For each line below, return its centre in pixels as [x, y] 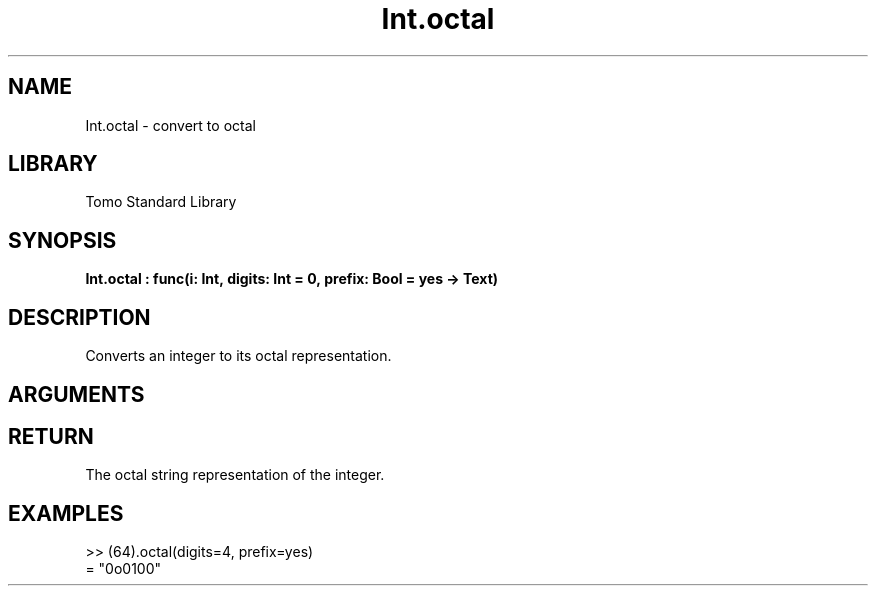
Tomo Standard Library [161, 202]
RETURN [51, 436]
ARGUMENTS [76, 394]
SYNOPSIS [62, 240]
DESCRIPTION [79, 317]
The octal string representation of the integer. [235, 475]
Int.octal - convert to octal [170, 125]
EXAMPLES [66, 513]
